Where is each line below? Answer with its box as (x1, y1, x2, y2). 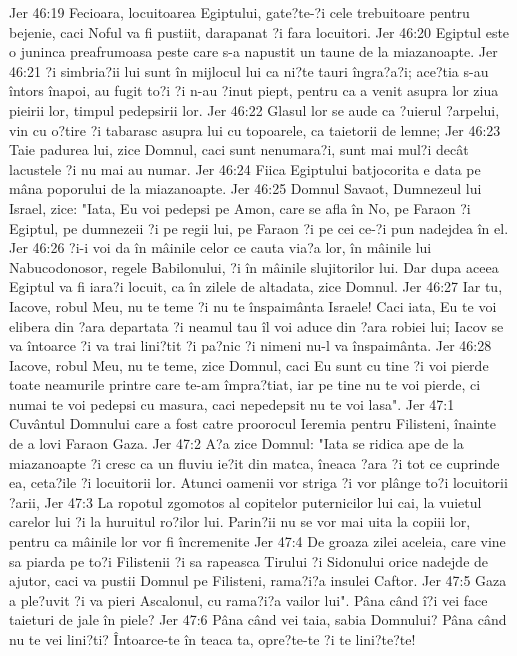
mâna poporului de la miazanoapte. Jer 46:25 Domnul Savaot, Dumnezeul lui (9, 178, 482, 199)
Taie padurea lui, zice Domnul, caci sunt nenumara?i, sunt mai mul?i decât (9, 139, 469, 160)
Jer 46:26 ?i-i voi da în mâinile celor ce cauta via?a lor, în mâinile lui (9, 237, 432, 258)
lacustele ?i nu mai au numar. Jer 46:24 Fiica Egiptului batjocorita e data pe (9, 158, 481, 179)
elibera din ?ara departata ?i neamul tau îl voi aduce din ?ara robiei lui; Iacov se (9, 315, 504, 336)
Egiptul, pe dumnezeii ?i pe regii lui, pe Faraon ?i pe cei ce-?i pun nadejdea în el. (9, 217, 509, 238)
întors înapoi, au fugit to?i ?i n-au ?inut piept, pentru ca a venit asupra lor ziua (9, 80, 499, 101)
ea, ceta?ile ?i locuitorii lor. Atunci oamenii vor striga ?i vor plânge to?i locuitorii (9, 472, 508, 493)
